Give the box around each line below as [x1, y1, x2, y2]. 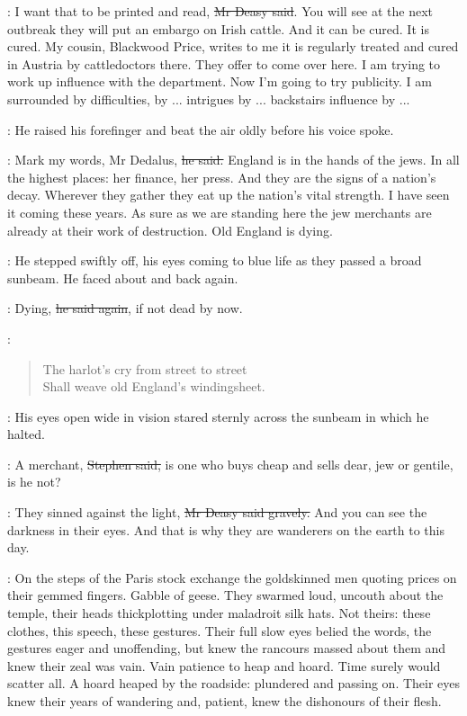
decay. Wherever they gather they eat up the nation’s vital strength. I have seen [7, 185, 450, 204]
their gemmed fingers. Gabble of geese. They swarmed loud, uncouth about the [7, 586, 444, 604]
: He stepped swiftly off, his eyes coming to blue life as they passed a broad [7, 251, 422, 270]
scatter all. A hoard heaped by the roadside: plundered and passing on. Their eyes [7, 674, 461, 693]
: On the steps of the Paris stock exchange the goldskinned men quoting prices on [7, 568, 457, 586]
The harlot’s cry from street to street [42, 359, 247, 378]
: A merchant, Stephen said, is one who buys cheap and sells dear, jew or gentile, [7, 454, 454, 473]
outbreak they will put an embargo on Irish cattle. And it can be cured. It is [7, 19, 429, 38]
